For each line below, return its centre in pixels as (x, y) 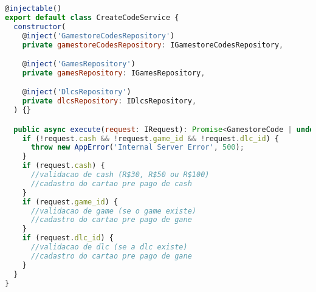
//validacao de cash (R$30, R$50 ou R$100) (120, 175)
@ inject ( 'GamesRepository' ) (79, 64)
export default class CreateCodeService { (92, 17)
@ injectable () (33, 9)
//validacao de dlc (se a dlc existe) (109, 247)
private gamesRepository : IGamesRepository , (114, 73)
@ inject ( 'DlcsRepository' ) (77, 92)
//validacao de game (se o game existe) (113, 211)
